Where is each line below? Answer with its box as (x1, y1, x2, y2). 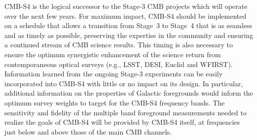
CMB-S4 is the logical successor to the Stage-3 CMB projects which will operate (4, 1, 248, 11)
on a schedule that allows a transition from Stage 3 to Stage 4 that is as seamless (4, 20, 252, 31)
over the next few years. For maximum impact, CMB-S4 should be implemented (4, 10, 247, 21)
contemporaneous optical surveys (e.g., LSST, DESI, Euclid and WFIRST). (4, 59, 233, 69)
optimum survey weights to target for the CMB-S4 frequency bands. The (4, 97, 225, 107)
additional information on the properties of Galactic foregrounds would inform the (4, 88, 253, 98)
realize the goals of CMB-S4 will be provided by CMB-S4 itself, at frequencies (4, 117, 240, 127)
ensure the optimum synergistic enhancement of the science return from (4, 49, 221, 59)
